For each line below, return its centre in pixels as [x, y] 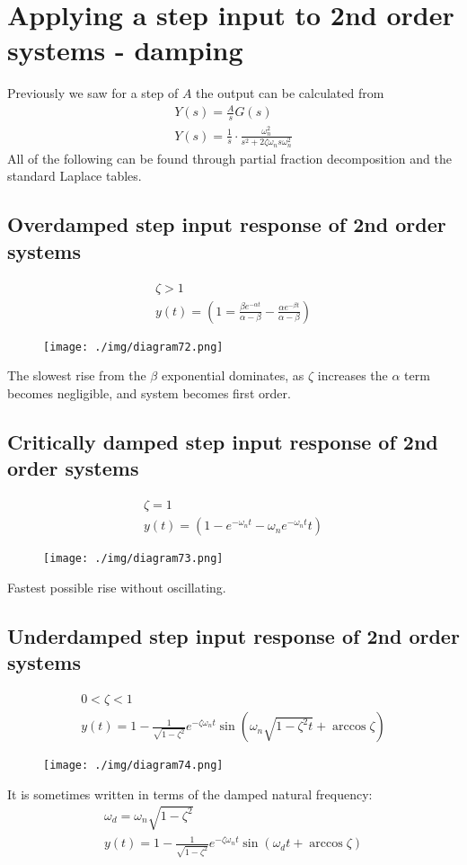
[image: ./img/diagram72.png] [133, 347]
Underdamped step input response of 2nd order [233, 635]
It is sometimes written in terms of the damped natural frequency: [190, 794]
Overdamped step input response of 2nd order [227, 224]
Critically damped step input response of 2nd [223, 441]
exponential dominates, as [233, 375]
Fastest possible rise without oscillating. [117, 587]
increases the [352, 375]
